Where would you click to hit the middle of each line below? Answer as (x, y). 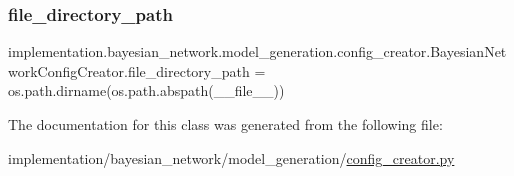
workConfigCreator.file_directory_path (129, 70)
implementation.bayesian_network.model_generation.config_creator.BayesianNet (257, 51)
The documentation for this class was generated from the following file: (225, 124)
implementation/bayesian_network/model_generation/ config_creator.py (231, 157)
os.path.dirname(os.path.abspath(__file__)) (146, 90)
